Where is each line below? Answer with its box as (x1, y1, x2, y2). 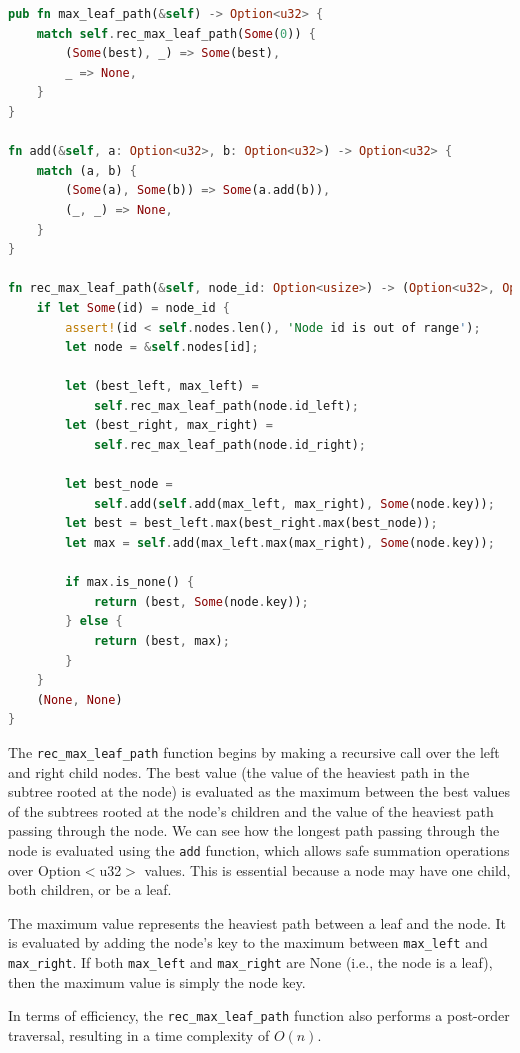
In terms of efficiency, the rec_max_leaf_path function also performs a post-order (8, 1005, 510, 1026)
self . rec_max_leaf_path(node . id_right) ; (93, 438, 366, 453)
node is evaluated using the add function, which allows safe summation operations (8, 840, 510, 860)
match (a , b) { (36, 163, 137, 178)
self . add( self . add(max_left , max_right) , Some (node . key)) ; (93, 496, 495, 511)
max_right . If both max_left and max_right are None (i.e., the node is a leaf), (8, 952, 493, 973)
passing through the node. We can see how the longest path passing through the (8, 820, 500, 841)
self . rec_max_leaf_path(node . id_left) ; (93, 398, 359, 413)
